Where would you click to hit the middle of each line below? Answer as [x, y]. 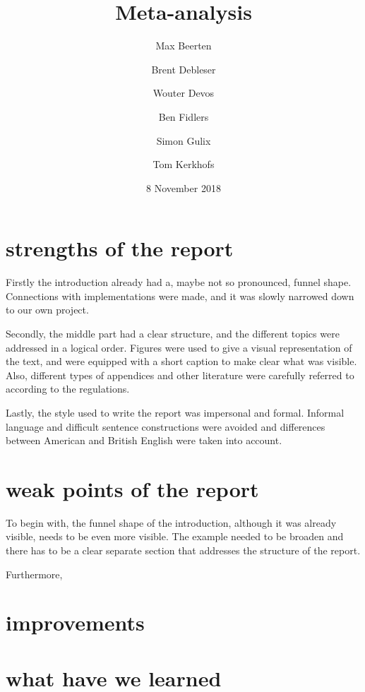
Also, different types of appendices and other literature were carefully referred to [180, 375]
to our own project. [47, 310]
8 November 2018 [184, 187]
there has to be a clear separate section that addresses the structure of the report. [183, 550]
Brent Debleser [184, 69]
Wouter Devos [184, 93]
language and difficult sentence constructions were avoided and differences [166, 426]
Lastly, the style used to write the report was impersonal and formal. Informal [175, 412]
